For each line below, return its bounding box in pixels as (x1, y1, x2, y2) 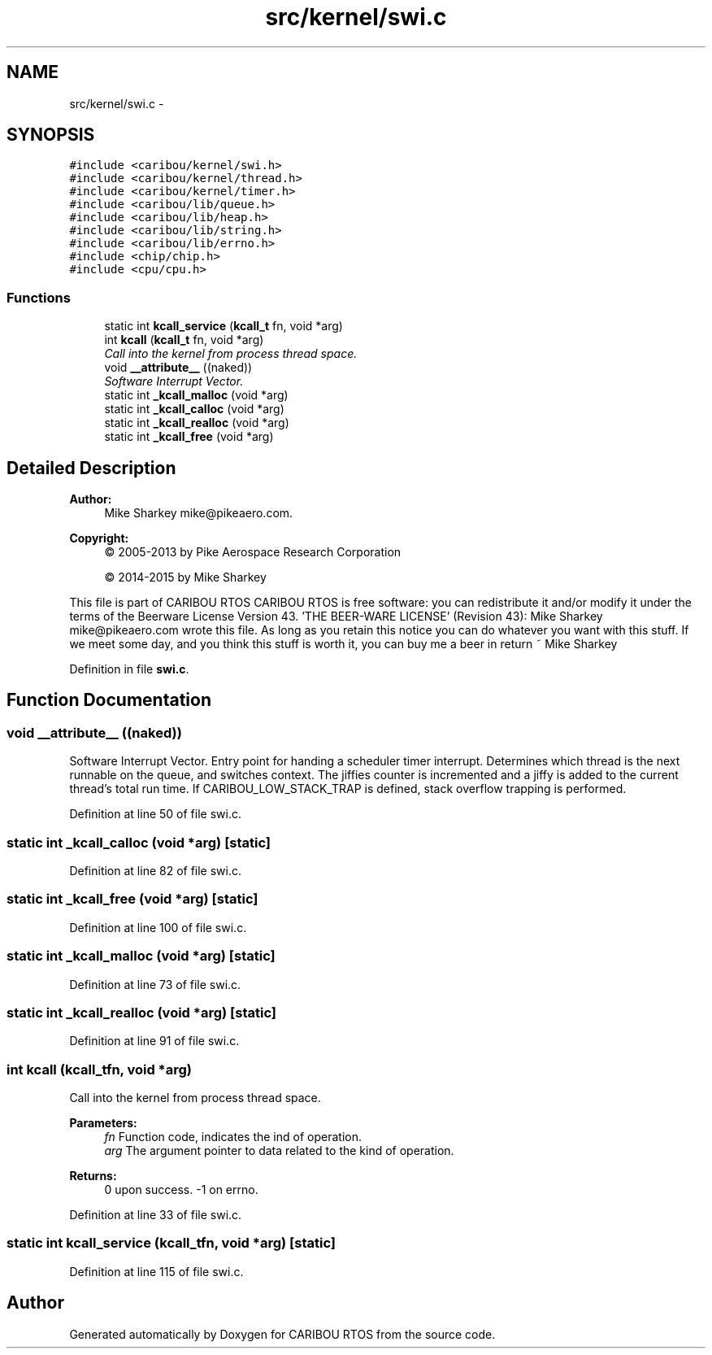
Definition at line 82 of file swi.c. (69, 864, 242, 878)
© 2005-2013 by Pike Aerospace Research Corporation (104, 545, 402, 560)
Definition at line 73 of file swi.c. (69, 977, 241, 991)
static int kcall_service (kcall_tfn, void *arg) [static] (7, 1235, 336, 1252)
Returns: (69, 1169, 117, 1183)
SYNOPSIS (7, 124, 95, 146)
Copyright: (69, 531, 129, 546)
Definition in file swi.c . (69, 662, 189, 677)
